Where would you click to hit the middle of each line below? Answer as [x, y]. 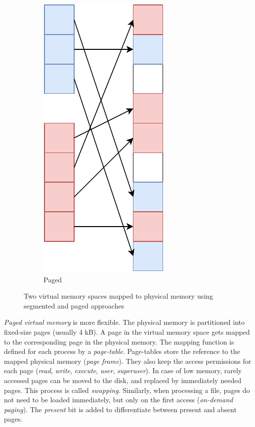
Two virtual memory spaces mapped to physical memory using [119, 296]
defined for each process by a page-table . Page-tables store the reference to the [122, 351]
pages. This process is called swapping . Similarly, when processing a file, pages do [127, 390]
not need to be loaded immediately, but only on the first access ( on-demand [119, 400]
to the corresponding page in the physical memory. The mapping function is [119, 341]
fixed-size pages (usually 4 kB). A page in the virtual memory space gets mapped [127, 331]
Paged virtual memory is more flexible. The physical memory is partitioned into [125, 322]
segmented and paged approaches [74, 305]
